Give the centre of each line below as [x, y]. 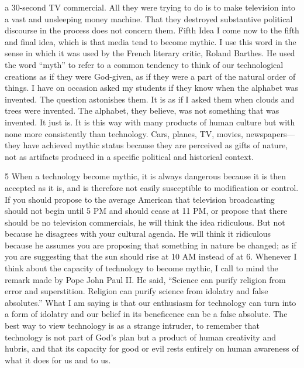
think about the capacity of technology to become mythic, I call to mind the [141, 268]
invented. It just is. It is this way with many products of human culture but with [150, 122]
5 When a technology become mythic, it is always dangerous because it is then [146, 176]
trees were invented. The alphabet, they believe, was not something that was [142, 110]
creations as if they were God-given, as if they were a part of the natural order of [150, 76]
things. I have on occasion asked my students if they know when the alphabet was [152, 88]
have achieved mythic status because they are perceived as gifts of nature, [156, 145]
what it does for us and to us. [58, 360]
